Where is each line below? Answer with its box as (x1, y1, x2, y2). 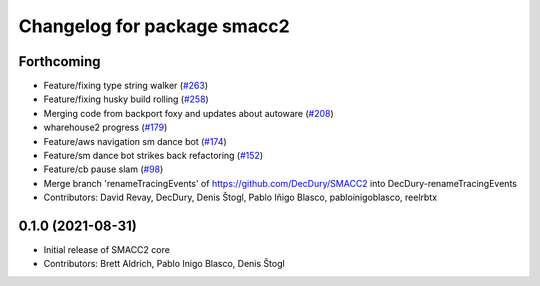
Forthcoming (18, 53, 101, 70)
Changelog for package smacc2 (18, 15, 290, 37)
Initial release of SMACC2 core (43, 244, 170, 256)
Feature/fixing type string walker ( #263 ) (43, 80, 209, 92)
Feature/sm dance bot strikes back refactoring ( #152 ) (43, 150, 264, 162)
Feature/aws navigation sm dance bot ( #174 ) (43, 135, 227, 147)
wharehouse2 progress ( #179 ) (43, 121, 168, 134)
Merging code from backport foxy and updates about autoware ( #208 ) (43, 107, 334, 119)
